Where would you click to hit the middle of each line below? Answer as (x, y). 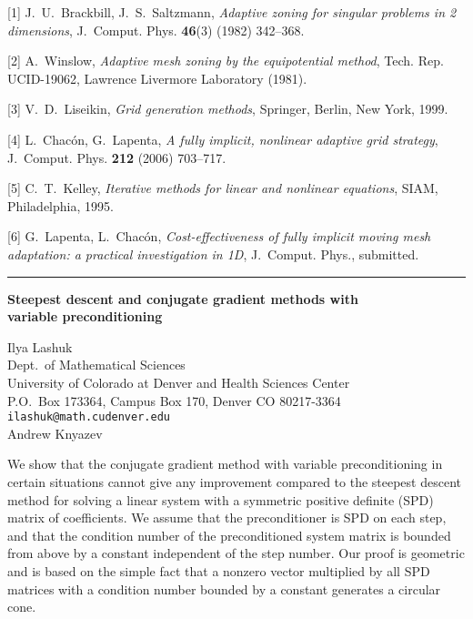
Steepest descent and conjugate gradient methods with (183, 298)
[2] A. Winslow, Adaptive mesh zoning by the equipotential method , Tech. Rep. (226, 61)
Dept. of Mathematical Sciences (96, 365)
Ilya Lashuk (40, 346)
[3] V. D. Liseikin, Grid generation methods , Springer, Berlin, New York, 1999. (228, 109)
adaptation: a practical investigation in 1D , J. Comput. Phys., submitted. (213, 254)
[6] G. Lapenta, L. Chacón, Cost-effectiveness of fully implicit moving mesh (219, 236)
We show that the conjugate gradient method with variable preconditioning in (225, 464)
